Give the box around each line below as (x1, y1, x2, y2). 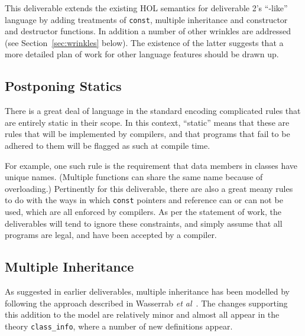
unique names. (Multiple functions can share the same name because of (5, 171, 263, 183)
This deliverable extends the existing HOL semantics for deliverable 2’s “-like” (5, 2, 288, 14)
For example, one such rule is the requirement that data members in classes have (5, 159, 298, 171)
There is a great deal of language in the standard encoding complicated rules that (5, 105, 301, 117)
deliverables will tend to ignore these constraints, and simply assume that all (5, 217, 283, 229)
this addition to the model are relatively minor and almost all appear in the (5, 308, 280, 321)
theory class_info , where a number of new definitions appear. (5, 319, 233, 332)
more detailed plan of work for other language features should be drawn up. (5, 48, 279, 60)
